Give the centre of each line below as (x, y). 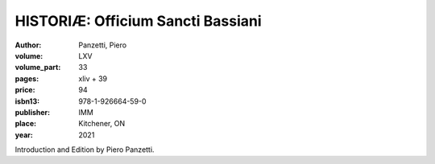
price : (25, 90)
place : (26, 124)
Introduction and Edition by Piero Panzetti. (85, 150)
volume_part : (38, 68)
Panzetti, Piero (103, 45)
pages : (27, 78)
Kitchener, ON (101, 124)
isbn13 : (27, 101)
